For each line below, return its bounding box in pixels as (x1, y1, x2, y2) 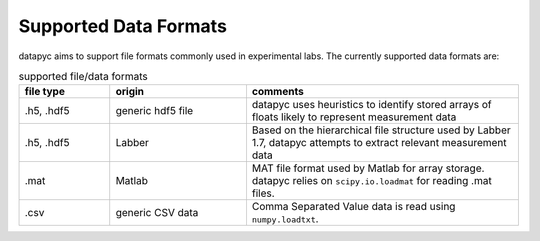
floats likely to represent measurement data (251, 110, 457, 124)
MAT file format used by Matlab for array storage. (251, 161, 485, 175)
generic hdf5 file (115, 104, 194, 118)
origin (115, 85, 145, 99)
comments (251, 85, 304, 99)
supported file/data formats (18, 70, 149, 84)
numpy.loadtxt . (251, 212, 319, 226)
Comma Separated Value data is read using (251, 200, 456, 214)
